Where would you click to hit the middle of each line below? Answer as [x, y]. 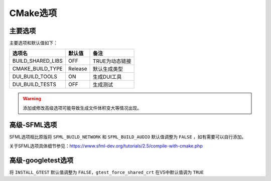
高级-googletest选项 [41, 160]
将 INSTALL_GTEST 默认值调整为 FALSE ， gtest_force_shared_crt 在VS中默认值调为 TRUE [107, 172]
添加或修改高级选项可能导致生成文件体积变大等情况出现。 [82, 108]
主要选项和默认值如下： [33, 43]
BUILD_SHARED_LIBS [37, 61]
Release [78, 69]
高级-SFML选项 [33, 125]
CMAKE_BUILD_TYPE [37, 69]
